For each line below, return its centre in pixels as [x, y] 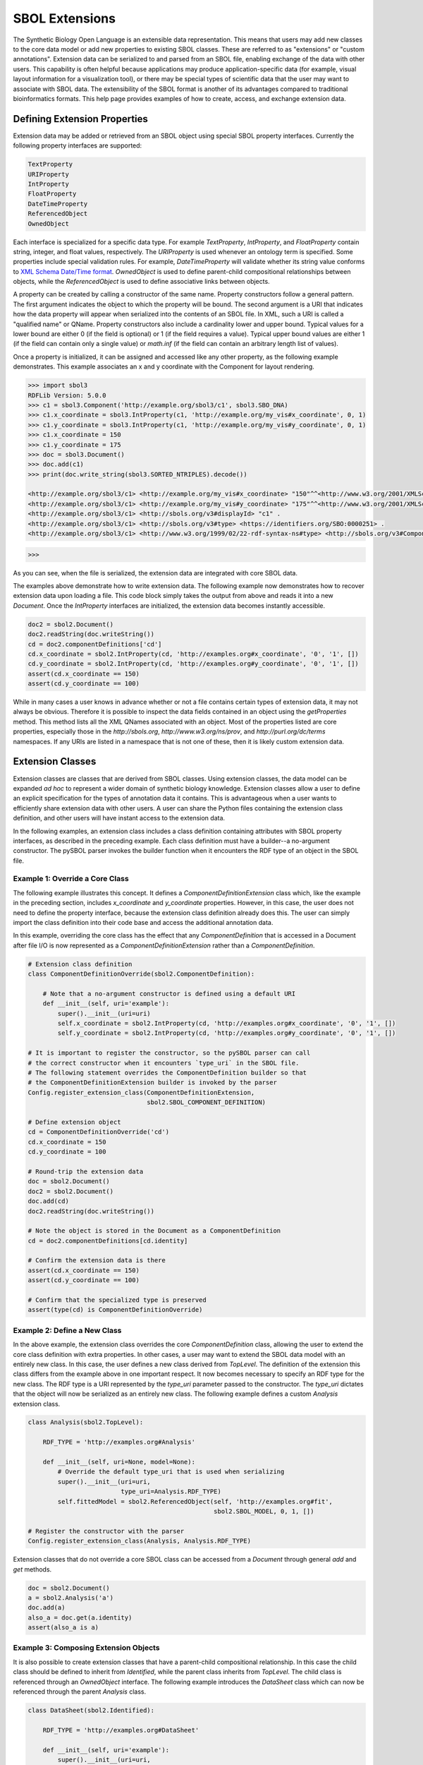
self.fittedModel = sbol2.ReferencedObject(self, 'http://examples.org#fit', [195, 1501]
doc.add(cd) [49, 1201]
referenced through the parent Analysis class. [80, 1692]
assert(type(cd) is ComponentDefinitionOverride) [115, 1310]
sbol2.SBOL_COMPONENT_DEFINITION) [207, 1102]
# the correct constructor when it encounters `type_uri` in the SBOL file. [164, 1063]
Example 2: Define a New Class [67, 1330]
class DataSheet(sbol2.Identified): [91, 1710]
